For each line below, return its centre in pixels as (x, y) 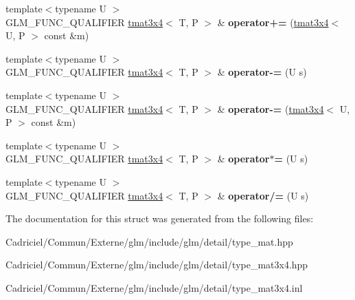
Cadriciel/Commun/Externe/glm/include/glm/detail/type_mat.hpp (149, 241)
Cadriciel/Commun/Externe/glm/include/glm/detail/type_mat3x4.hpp (157, 265)
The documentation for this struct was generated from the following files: (160, 218)
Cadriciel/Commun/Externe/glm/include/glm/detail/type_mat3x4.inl (154, 287)
